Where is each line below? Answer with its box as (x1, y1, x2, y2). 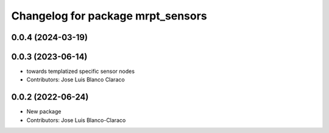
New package (26, 108, 62, 115)
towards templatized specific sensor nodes (26, 67, 135, 75)
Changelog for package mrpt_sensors (11, 9, 207, 22)
